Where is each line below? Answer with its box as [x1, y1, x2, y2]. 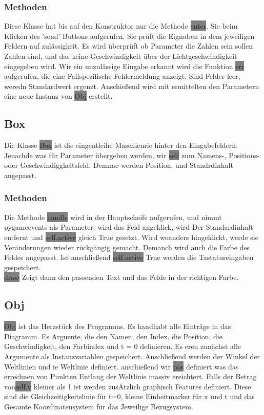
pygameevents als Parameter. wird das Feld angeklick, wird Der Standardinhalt [4, 222, 253, 232]
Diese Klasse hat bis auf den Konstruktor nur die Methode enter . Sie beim [4, 20, 238, 31]
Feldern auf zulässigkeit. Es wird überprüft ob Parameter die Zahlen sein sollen [4, 40, 253, 51]
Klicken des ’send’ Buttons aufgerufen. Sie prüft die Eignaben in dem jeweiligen [4, 30, 255, 41]
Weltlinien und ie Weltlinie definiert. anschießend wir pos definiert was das [4, 361, 239, 372]
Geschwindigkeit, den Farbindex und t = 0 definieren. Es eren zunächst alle [4, 341, 241, 352]
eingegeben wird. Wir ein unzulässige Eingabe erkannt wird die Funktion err [4, 60, 245, 71]
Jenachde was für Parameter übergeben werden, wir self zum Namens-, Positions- [4, 149, 260, 160]
